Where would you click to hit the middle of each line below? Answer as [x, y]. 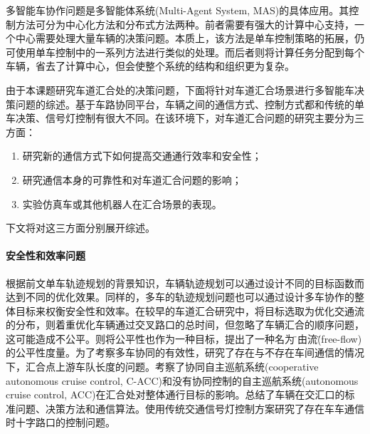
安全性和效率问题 [46, 255]
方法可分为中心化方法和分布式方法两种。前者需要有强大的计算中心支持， [185, 24]
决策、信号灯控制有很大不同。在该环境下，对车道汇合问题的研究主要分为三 [190, 118]
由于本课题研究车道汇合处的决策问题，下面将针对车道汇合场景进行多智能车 [180, 89]
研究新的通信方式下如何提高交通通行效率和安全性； [142, 156]
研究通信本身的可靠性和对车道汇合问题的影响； [132, 179]
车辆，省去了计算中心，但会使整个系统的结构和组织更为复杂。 [150, 66]
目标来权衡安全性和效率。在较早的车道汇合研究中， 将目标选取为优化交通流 [190, 310]
